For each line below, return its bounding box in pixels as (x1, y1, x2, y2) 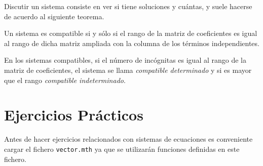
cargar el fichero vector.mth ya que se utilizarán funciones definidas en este (4, 143, 240, 154)
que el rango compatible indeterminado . (4, 74, 126, 85)
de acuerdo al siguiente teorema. (4, 11, 104, 21)
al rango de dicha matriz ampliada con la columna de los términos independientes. (4, 37, 259, 48)
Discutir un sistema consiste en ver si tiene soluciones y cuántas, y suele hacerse (4, 1, 252, 11)
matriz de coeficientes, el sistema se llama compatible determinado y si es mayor (4, 64, 252, 75)
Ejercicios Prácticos (4, 104, 143, 125)
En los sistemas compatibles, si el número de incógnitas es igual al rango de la (4, 55, 247, 65)
